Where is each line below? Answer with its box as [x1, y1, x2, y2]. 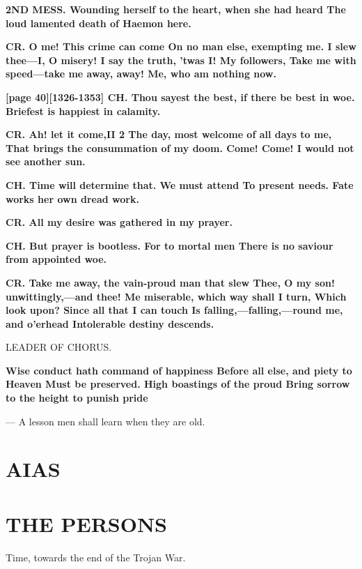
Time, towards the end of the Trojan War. [6, 549, 186, 564]
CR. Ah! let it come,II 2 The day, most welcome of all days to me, [6, 127, 332, 142]
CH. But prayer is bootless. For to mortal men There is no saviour [6, 238, 333, 252]
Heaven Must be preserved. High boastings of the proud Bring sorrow [6, 377, 350, 391]
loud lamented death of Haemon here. [6, 15, 191, 30]
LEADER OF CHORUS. [6, 340, 112, 354]
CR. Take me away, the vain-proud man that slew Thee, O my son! [6, 275, 335, 289]
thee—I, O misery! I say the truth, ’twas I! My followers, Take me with [6, 52, 356, 67]
